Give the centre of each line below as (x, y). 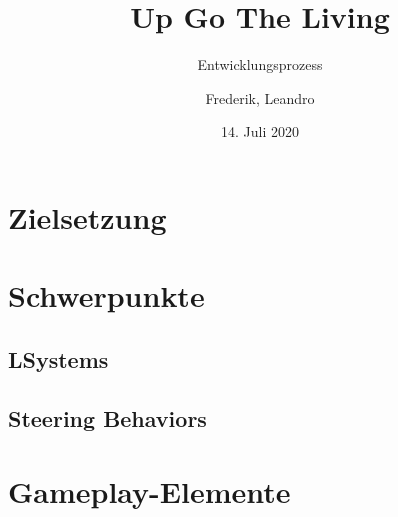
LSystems (58, 358)
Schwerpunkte (106, 295)
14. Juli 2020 (260, 131)
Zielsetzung (87, 216)
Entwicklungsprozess (260, 64)
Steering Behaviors (107, 417)
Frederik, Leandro (260, 97)
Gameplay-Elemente (149, 491)
